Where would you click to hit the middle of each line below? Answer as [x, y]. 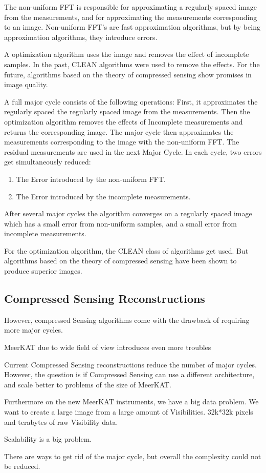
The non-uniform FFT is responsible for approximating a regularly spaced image [131, 7]
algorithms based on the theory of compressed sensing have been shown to [120, 261]
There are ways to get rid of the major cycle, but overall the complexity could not [133, 456]
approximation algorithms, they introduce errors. [81, 37]
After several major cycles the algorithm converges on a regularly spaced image [128, 213]
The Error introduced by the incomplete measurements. [103, 196]
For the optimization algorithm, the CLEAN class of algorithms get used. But [126, 250]
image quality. [26, 84]
